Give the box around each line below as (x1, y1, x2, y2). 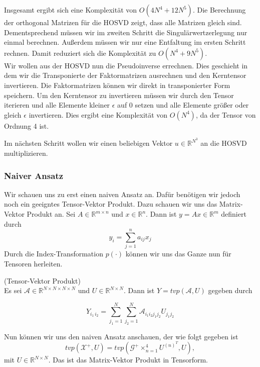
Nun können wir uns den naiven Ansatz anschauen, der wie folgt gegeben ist (4, 331, 238, 341)
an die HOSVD (200, 138, 247, 148)
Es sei (4, 285, 22, 296)
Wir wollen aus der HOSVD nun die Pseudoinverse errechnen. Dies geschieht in (4, 60, 248, 70)
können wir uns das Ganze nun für (125, 248, 231, 259)
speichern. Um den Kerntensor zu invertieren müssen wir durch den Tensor (4, 89, 234, 100)
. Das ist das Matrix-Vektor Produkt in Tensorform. (48, 354, 208, 365)
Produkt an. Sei (27, 209, 76, 219)
